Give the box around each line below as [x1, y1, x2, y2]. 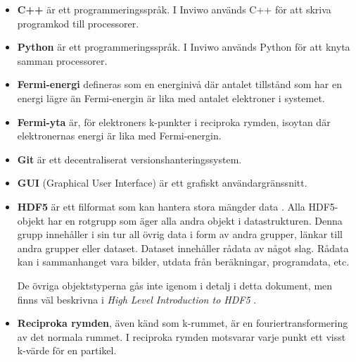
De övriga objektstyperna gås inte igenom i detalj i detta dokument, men [17, 277, 333, 292]
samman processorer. [17, 53, 108, 68]
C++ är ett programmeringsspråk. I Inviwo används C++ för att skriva [17, 2, 331, 16]
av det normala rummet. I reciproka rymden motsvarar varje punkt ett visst [17, 329, 346, 344]
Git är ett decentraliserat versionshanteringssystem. [17, 151, 242, 166]
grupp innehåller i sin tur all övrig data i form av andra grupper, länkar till [17, 227, 343, 242]
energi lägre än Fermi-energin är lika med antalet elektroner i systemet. [17, 90, 325, 105]
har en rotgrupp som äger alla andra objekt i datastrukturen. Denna [47, 213, 343, 227]
